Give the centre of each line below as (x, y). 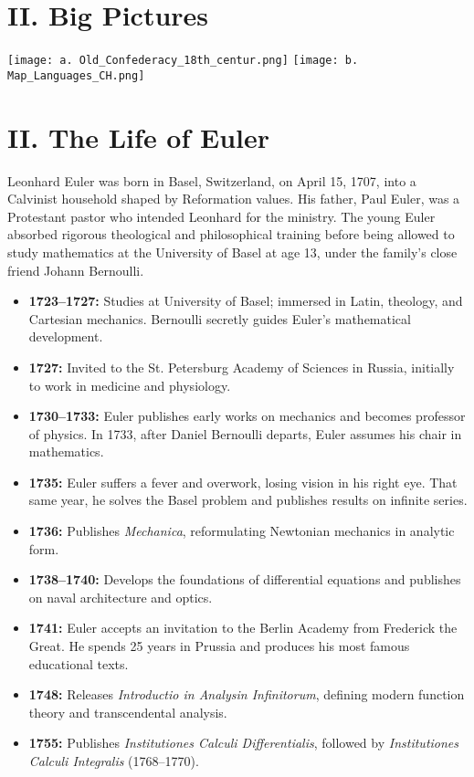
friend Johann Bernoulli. (76, 270)
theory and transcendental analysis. (128, 712)
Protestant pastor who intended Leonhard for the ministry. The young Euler (221, 216)
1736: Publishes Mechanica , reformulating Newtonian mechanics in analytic (242, 531)
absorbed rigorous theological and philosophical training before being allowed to (231, 234)
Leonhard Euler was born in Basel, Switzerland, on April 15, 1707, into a (212, 180)
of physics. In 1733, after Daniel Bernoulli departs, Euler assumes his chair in (245, 433)
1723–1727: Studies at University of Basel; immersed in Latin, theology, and (246, 301)
